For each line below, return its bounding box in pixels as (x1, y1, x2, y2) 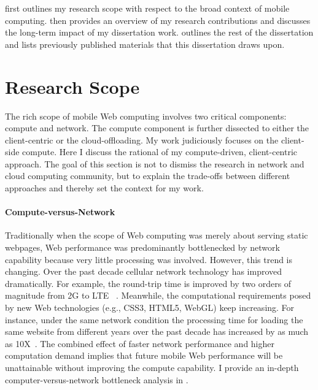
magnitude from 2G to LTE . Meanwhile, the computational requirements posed (5, 289, 311, 302)
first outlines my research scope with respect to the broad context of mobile (5, 2, 290, 14)
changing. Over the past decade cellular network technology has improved (5, 265, 282, 278)
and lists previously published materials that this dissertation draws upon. (5, 37, 285, 50)
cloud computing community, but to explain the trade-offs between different (5, 169, 290, 182)
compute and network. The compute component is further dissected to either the (5, 121, 309, 134)
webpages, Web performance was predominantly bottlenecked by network (5, 241, 280, 254)
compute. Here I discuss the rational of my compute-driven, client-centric (22, 145, 298, 158)
